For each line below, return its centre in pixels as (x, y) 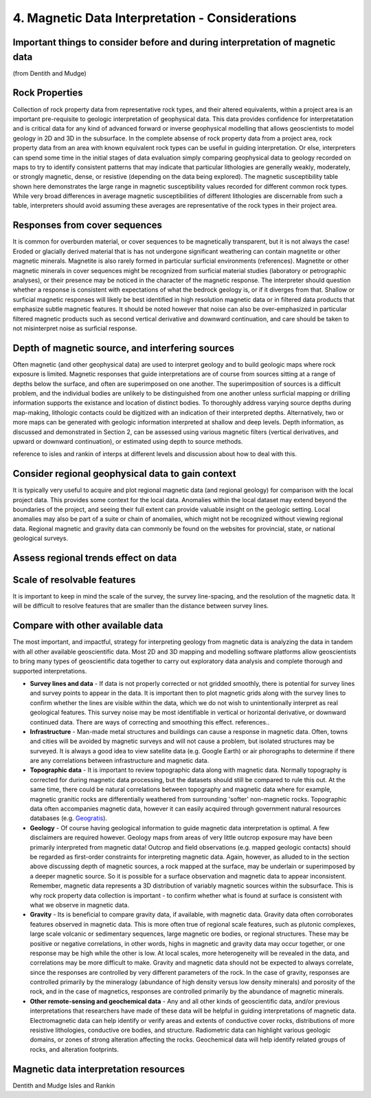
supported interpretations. (50, 671)
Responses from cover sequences (88, 225)
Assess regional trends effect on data (95, 558)
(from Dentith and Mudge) (50, 73)
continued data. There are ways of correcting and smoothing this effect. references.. (150, 722)
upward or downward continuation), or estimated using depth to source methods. (128, 441)
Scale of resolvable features (74, 580)
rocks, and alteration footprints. (75, 1049)
